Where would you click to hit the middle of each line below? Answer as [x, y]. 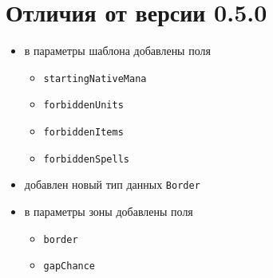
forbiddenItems [83, 133]
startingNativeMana [95, 78]
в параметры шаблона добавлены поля [117, 51]
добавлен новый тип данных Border [112, 184]
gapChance [69, 266]
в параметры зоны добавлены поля [109, 211]
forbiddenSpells [86, 159]
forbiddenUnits [83, 106]
